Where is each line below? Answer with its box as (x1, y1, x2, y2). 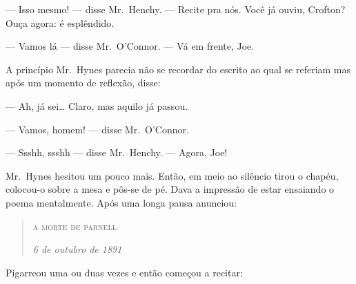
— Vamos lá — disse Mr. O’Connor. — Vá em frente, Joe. (6, 39, 255, 53)
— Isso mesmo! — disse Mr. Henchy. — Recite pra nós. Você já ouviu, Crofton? (6, 2, 346, 16)
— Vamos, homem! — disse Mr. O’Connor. (6, 122, 189, 136)
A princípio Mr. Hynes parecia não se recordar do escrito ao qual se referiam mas (6, 61, 351, 76)
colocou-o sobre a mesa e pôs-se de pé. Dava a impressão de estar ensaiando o (6, 182, 335, 196)
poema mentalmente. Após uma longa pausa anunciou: (6, 195, 237, 209)
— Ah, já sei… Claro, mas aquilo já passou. (6, 98, 188, 113)
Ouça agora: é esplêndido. (6, 15, 115, 30)
